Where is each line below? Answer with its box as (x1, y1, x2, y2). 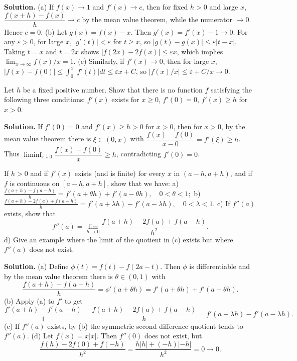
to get (64, 296, 83, 306)
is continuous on (10, 177, 60, 188)
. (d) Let (27, 330, 54, 341)
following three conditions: (4, 94, 85, 105)
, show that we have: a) (107, 177, 179, 188)
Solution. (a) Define (4, 260, 69, 271)
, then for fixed (142, 2, 188, 12)
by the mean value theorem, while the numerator (82, 14, 233, 25)
